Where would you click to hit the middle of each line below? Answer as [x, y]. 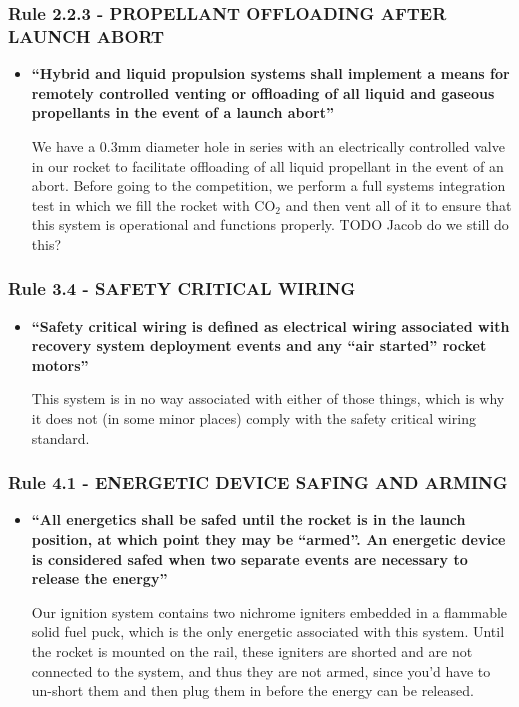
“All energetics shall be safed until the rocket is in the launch [248, 519]
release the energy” [99, 578]
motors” [60, 364]
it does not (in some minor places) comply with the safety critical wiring [253, 418]
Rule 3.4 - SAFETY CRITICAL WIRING [182, 288]
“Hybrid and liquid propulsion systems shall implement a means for [270, 73]
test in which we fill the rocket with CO [153, 204]
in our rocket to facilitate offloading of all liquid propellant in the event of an [267, 165]
